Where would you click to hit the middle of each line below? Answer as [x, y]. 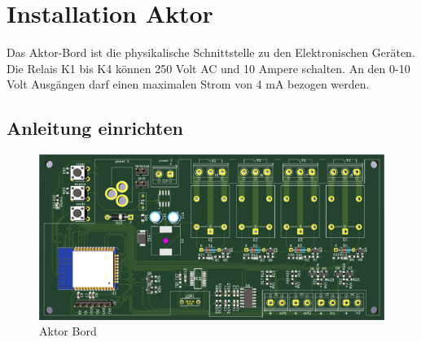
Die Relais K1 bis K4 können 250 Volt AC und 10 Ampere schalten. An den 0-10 [208, 68]
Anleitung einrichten [95, 128]
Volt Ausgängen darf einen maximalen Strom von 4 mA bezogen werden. [188, 84]
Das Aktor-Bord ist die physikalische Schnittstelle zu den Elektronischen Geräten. [211, 52]
